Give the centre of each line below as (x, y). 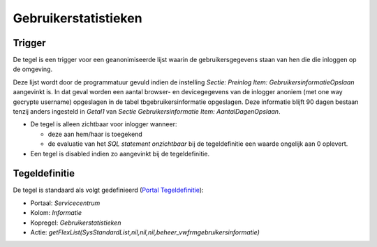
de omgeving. (32, 69)
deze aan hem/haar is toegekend (95, 134)
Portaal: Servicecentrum (65, 203)
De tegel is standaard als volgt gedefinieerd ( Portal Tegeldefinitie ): (108, 190)
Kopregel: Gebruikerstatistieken (76, 223)
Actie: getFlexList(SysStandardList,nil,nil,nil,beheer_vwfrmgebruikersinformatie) (145, 232)
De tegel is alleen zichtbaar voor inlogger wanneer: (104, 124)
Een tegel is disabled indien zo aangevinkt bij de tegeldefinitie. (120, 154)
